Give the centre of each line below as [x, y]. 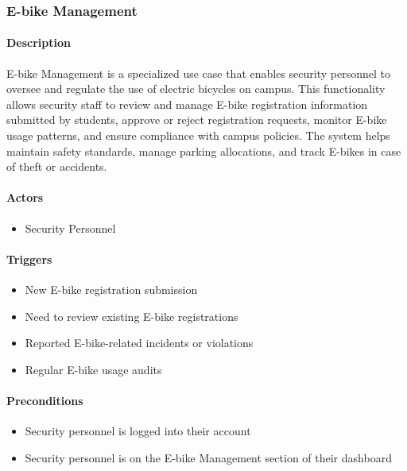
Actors [25, 197]
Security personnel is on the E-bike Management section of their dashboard [208, 457]
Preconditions [45, 400]
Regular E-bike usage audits [93, 369]
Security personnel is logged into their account [138, 431]
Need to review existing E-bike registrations [132, 316]
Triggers [29, 259]
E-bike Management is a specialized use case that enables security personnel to [198, 73]
